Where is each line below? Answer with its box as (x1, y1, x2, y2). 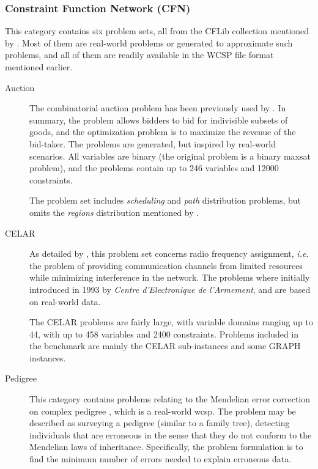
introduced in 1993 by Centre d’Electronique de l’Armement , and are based (29, 283, 311, 295)
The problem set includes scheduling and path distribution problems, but (29, 194, 301, 207)
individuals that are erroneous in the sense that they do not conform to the (29, 428, 312, 441)
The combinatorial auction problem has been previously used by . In (29, 102, 286, 114)
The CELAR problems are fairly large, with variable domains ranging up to (29, 316, 313, 328)
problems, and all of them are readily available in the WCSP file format (5, 48, 274, 61)
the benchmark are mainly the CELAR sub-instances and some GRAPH (29, 339, 301, 352)
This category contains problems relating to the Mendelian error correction (29, 393, 311, 405)
